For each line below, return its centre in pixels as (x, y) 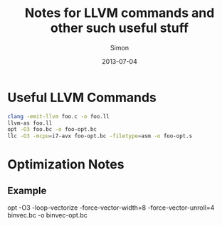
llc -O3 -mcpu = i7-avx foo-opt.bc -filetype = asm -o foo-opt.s (100, 136)
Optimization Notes (66, 165)
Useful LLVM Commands (82, 97)
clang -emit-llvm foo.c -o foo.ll (59, 116)
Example (27, 190)
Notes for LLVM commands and (120, 13)
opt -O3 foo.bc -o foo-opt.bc (52, 130)
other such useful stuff (120, 28)
